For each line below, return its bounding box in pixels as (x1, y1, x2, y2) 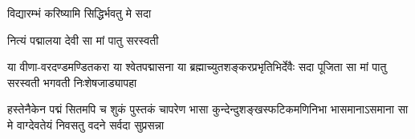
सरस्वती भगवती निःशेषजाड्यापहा (7, 73, 137, 90)
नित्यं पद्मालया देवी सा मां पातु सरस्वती (7, 31, 159, 48)
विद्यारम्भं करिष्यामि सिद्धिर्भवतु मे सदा (7, 5, 152, 21)
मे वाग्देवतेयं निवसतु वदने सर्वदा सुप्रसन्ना (7, 116, 165, 133)
